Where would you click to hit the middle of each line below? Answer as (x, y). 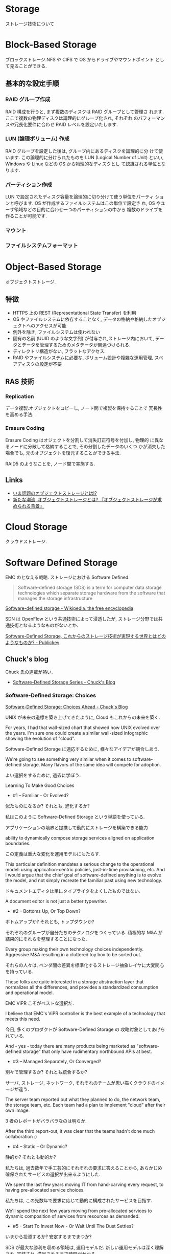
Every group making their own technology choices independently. (75, 949)
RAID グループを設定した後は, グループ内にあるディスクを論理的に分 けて (82, 151)
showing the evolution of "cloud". (40, 738)
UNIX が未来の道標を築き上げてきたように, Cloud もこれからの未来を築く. (83, 717)
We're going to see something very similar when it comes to (68, 759)
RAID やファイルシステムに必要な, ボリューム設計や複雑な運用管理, (83, 357)
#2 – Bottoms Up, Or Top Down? (46, 911)
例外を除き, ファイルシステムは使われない (56, 332)
